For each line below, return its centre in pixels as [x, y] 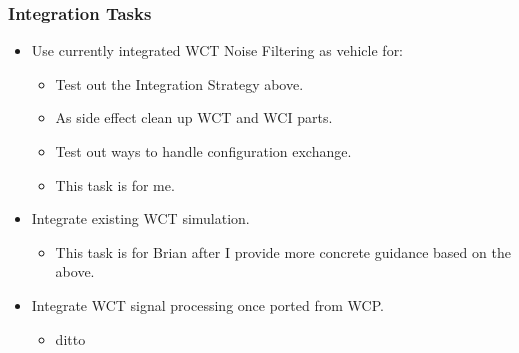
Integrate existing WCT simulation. [140, 218]
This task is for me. [115, 184]
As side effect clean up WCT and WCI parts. [194, 117]
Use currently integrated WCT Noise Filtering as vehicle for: [217, 50]
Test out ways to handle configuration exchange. [203, 151]
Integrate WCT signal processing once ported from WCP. [207, 304]
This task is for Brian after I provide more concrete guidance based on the [283, 251]
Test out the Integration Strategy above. [179, 83]
